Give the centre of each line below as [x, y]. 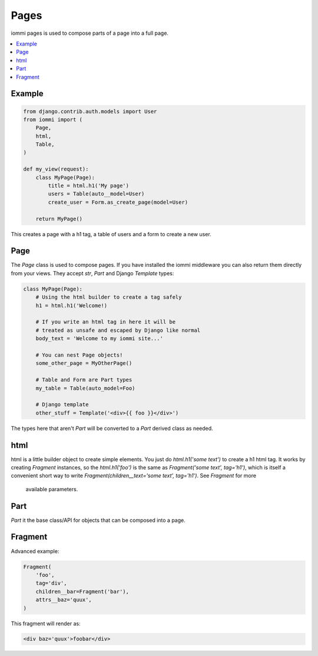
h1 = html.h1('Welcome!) [72, 305]
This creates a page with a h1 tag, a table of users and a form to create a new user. [111, 234]
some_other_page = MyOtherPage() [84, 363]
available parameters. [52, 489]
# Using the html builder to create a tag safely [109, 297]
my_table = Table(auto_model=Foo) [85, 388]
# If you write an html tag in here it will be [106, 322]
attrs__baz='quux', [64, 600]
